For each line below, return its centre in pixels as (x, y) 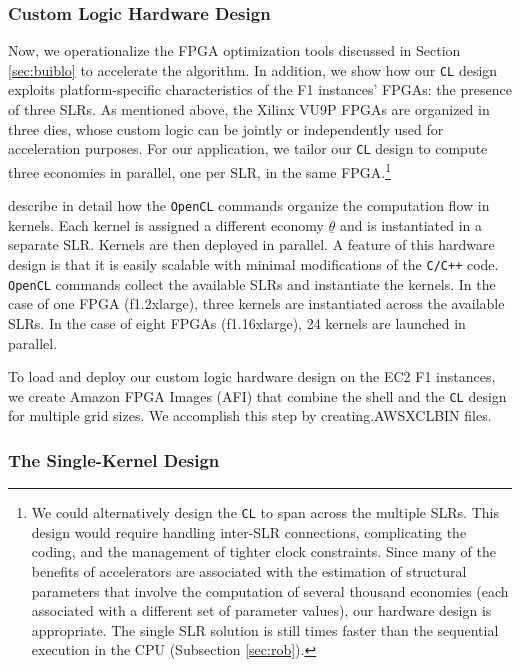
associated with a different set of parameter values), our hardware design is (261, 610)
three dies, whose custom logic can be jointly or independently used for (226, 128)
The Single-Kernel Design (114, 459)
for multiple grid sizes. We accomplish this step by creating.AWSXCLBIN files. (250, 415)
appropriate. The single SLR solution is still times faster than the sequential (265, 629)
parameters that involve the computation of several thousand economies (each (270, 590)
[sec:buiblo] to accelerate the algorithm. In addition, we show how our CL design (253, 69)
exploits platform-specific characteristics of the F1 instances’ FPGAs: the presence (260, 89)
